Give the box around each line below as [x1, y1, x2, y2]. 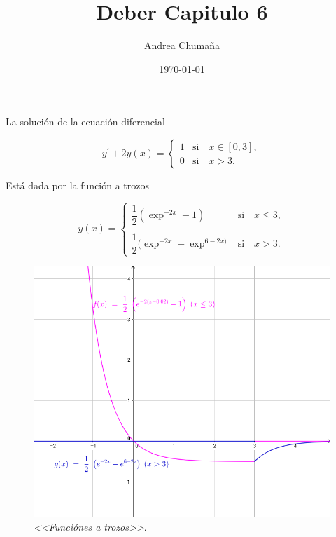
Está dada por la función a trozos [6, 177, 150, 192]
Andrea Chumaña [143, 38, 220, 53]
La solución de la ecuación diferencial [6, 114, 165, 129]
